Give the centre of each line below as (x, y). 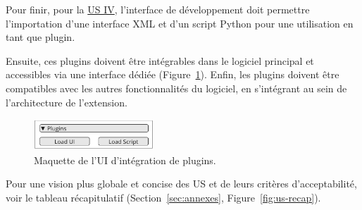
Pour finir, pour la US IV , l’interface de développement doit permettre (158, 9)
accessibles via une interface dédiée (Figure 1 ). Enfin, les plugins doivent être (173, 74)
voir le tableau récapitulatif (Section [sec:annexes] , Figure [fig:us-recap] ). (163, 197)
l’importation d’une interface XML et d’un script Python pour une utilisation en (180, 23)
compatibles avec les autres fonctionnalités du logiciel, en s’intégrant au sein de (176, 88)
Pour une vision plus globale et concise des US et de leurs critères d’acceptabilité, (181, 184)
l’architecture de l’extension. (67, 102)
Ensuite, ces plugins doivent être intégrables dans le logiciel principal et (160, 60)
